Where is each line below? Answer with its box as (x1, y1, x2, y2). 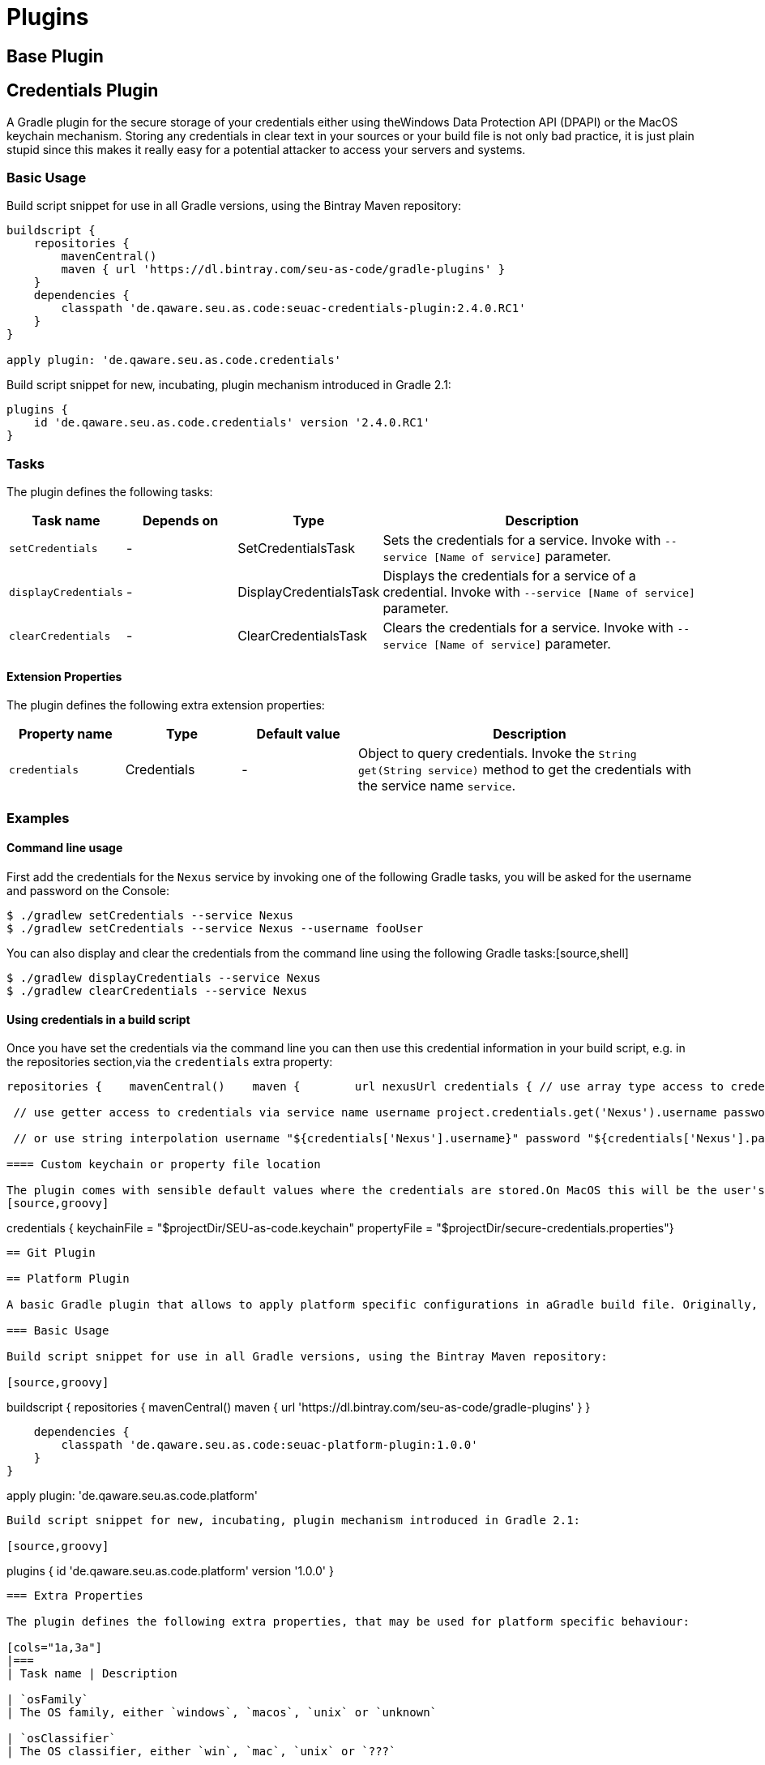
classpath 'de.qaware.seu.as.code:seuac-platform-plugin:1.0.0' (61, 1438, 478, 1452)
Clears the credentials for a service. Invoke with (382, 619, 673, 636)
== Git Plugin (6, 1246, 96, 1260)
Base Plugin (6, 45, 104, 66)
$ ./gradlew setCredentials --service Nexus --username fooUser (6, 921, 424, 935)
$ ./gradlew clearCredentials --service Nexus (6, 983, 307, 997)
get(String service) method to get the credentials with (357, 761, 692, 778)
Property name (18, 726, 113, 743)
